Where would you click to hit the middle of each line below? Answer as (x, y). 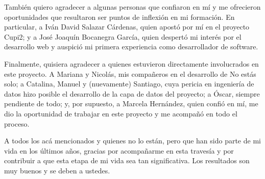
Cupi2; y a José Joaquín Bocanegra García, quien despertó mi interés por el (123, 36)
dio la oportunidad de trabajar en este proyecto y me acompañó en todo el (121, 113)
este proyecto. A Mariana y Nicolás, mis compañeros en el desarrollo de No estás (130, 73)
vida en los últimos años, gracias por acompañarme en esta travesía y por (119, 150)
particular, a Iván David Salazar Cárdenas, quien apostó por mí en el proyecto (127, 27)
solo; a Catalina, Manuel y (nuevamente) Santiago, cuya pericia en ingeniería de (129, 84)
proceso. (17, 123)
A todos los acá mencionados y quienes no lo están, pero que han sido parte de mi (132, 141)
